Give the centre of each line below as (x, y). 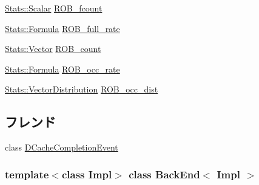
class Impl (87, 174)
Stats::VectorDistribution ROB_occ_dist (82, 89)
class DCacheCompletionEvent (62, 147)
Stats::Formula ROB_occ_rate (62, 69)
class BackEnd (164, 174)
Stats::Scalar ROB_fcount (54, 8)
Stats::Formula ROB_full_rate (62, 28)
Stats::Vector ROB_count (53, 49)
